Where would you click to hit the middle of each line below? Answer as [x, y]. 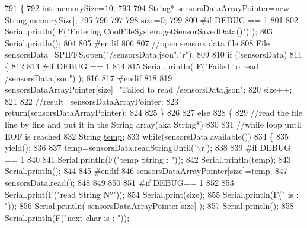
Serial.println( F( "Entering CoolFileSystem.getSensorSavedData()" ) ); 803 [139, 31]
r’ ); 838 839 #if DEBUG [246, 148]
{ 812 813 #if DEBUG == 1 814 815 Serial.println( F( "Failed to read [132, 66]
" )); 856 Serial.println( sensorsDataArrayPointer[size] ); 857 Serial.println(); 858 [149, 206]
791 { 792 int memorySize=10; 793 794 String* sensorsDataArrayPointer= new [147, 8]
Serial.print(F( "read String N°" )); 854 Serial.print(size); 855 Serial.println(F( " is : [152, 194]
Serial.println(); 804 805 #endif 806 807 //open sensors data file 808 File [137, 42]
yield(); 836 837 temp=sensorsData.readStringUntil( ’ [101, 148]
